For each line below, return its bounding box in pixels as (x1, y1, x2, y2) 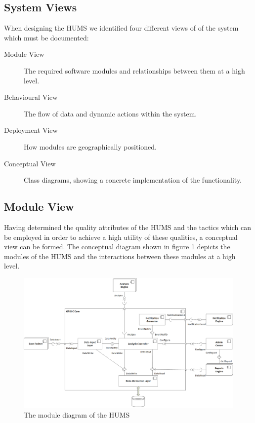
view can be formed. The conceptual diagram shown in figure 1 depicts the (4, 241, 230, 252)
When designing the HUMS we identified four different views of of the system (4, 23, 239, 33)
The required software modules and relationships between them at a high (24, 65, 245, 76)
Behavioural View (4, 92, 58, 102)
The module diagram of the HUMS (24, 410, 130, 420)
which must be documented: (4, 32, 89, 42)
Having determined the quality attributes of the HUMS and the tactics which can (4, 222, 251, 232)
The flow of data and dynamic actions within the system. (24, 108, 197, 118)
